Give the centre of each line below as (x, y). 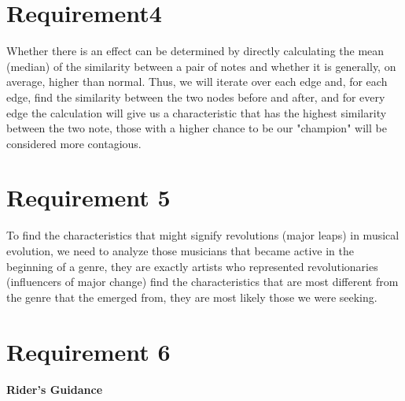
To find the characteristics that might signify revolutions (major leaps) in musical (203, 235)
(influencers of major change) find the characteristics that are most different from (202, 282)
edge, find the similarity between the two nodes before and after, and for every (196, 97)
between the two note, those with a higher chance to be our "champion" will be (197, 128)
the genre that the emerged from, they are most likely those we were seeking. (192, 297)
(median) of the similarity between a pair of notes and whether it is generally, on (201, 66)
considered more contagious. (74, 143)
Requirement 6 (88, 351)
